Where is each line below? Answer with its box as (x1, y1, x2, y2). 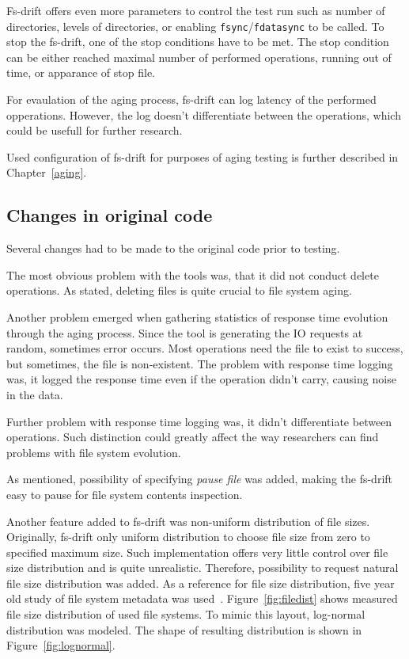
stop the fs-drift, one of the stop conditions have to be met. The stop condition (6, 33, 389, 50)
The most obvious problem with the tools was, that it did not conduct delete (6, 266, 379, 283)
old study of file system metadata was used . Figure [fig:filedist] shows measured (6, 590, 398, 607)
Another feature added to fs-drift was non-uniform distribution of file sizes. (6, 512, 370, 529)
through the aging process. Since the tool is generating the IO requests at (6, 324, 363, 341)
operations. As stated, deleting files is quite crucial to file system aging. (6, 282, 352, 299)
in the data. (6, 386, 63, 402)
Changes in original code (6, 203, 213, 227)
